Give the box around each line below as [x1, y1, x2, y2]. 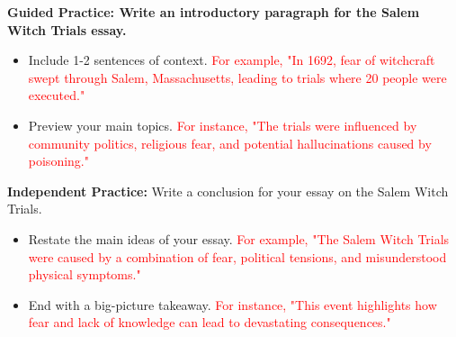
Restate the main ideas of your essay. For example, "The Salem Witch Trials [28, 229, 450, 248]
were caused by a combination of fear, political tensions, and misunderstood [28, 247, 447, 266]
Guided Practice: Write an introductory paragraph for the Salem [7, 3, 420, 21]
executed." [28, 86, 85, 105]
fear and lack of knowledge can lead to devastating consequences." [28, 313, 391, 332]
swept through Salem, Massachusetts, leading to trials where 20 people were [28, 68, 447, 87]
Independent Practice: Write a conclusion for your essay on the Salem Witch [7, 181, 449, 200]
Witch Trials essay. [7, 20, 127, 39]
